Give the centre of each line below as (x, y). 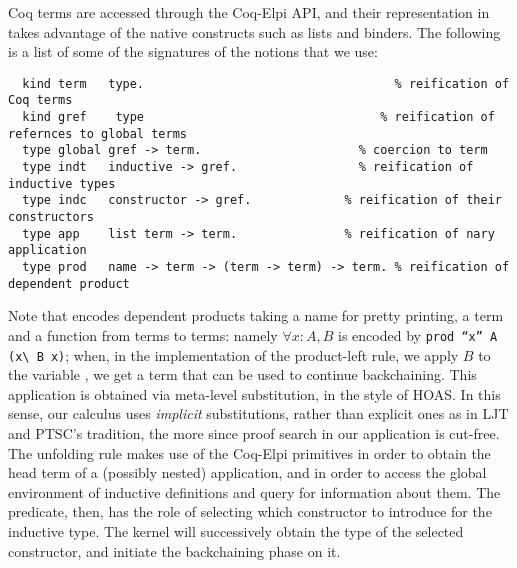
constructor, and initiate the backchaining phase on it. (174, 550)
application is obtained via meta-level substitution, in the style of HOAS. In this (254, 393)
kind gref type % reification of (258, 117)
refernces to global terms (97, 133)
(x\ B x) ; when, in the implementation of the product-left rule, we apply (233, 354)
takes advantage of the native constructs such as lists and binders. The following (254, 31)
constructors (51, 217)
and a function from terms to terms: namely (143, 334)
